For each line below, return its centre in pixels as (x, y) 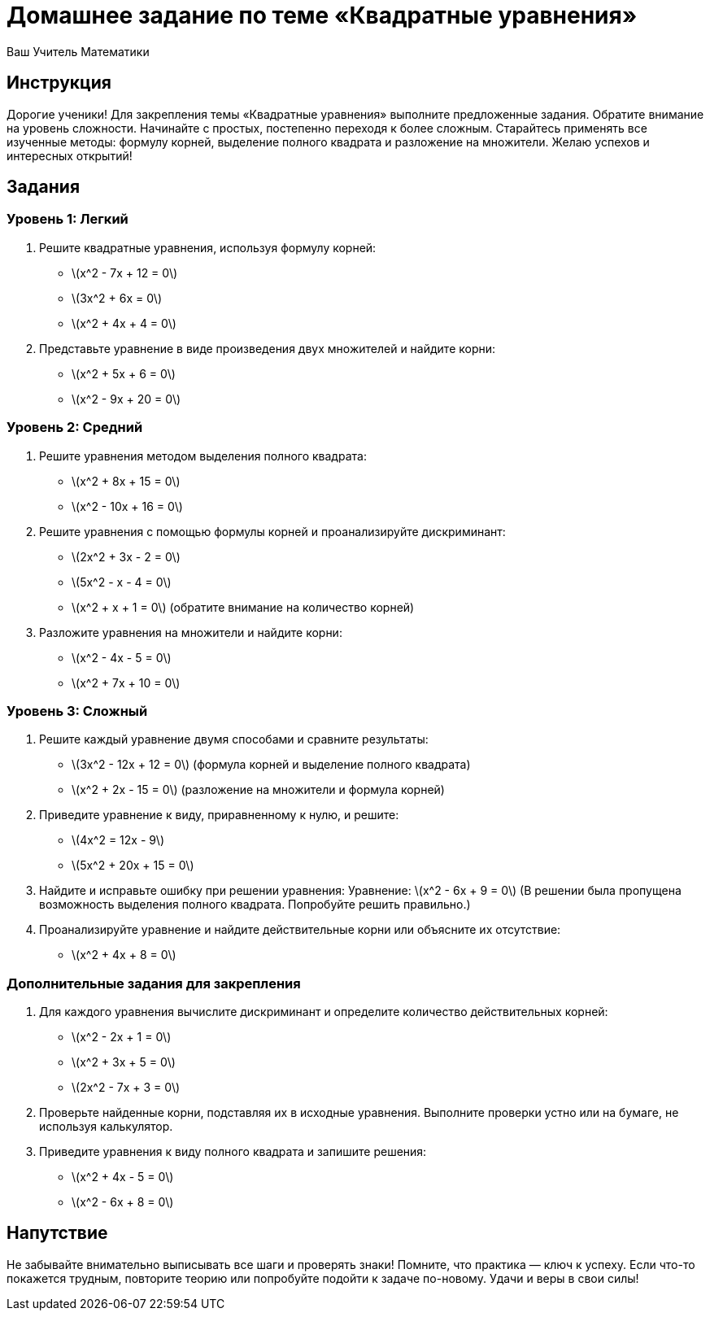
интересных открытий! (70, 155)
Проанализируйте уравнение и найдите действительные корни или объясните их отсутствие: (300, 930)
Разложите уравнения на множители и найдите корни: (191, 632)
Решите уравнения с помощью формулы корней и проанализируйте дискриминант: (272, 531)
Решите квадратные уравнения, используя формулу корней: (208, 247)
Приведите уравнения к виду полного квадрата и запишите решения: (233, 1152)
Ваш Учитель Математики (78, 51)
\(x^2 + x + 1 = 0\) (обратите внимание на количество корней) (243, 607)
